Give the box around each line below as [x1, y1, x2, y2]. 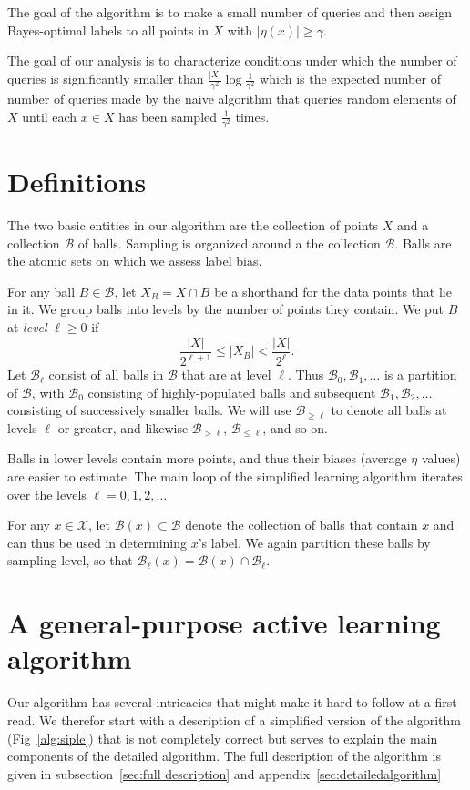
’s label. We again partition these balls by [198, 532, 431, 552]
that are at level [181, 365, 271, 384]
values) [421, 449, 461, 468]
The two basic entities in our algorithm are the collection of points [7, 216, 379, 235]
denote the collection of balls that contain [185, 515, 418, 534]
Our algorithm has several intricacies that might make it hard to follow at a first [7, 693, 457, 712]
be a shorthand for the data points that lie [214, 281, 452, 300]
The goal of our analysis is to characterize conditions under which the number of [7, 51, 457, 70]
